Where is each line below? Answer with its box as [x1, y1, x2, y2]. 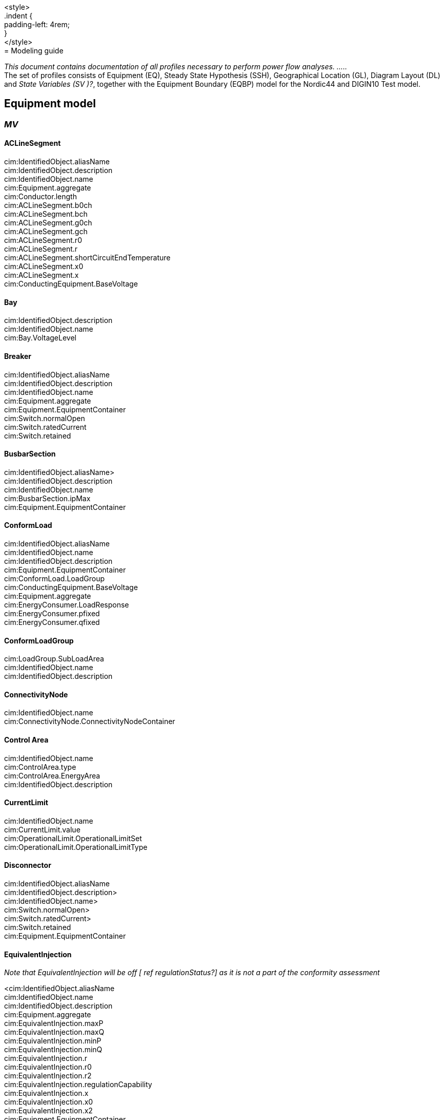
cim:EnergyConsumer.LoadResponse [4, 600, 129, 609]
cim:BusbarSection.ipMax [4, 493, 91, 503]
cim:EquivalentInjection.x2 [4, 1106, 93, 1115]
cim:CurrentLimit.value [4, 825, 80, 834]
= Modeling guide [4, 46, 64, 55]
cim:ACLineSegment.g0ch [4, 218, 92, 227]
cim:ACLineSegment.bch [4, 210, 88, 219]
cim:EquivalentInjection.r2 [4, 1071, 92, 1080]
